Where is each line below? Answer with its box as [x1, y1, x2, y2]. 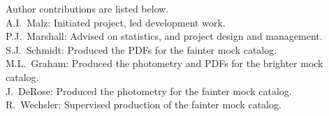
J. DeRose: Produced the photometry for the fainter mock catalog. [6, 83, 292, 98]
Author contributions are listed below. [6, 1, 169, 15]
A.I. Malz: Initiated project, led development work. [6, 15, 226, 29]
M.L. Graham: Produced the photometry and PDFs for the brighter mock [6, 56, 323, 71]
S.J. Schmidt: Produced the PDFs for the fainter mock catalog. [6, 42, 277, 57]
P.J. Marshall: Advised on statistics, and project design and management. [6, 29, 323, 43]
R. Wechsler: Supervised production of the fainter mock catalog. [6, 97, 282, 112]
